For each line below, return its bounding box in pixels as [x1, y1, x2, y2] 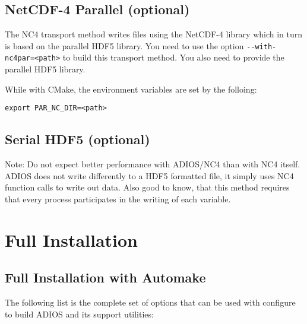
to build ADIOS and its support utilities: [5, 307, 154, 320]
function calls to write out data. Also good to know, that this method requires [5, 181, 290, 193]
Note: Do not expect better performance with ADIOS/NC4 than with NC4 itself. [5, 158, 300, 170]
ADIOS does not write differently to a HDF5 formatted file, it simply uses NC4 [5, 169, 294, 182]
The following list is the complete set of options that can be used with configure [5, 296, 296, 309]
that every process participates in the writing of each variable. [5, 192, 231, 205]
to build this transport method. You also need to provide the [62, 51, 284, 63]
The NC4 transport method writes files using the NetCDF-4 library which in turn [5, 28, 303, 40]
